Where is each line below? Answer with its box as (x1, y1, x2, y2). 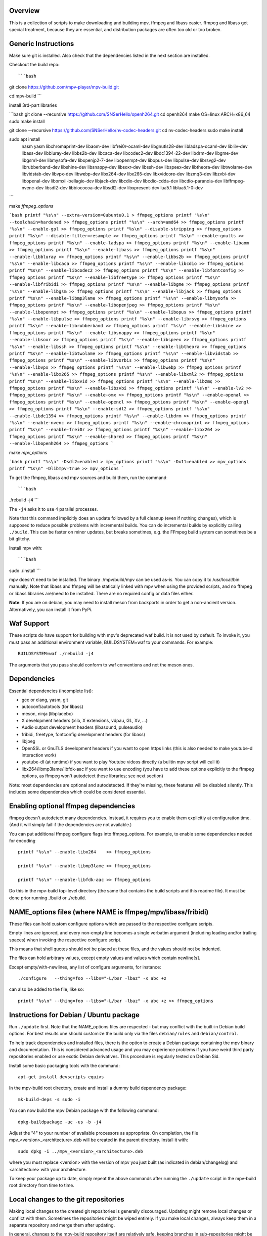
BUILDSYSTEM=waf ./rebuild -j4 (18, 651, 94, 657)
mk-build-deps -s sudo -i (18, 1097, 81, 1102)
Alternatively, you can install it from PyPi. (9, 606, 92, 613)
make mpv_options (9, 449, 47, 455)
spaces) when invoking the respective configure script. (9, 937, 122, 943)
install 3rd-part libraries (9, 102, 57, 108)
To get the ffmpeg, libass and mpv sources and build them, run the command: (9, 475, 168, 481)
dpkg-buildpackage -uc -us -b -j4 (18, 1119, 101, 1125)
